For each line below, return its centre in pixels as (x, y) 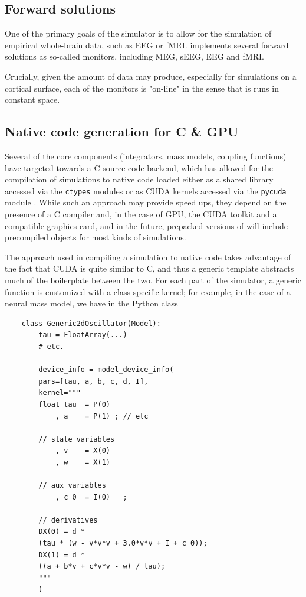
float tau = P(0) (74, 404)
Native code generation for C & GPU (122, 131)
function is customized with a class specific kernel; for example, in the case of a (148, 291)
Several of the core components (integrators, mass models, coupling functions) (146, 156)
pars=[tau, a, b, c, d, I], (93, 381)
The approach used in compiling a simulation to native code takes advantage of (148, 257)
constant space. (32, 99)
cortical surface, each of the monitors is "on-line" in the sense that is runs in (142, 88)
